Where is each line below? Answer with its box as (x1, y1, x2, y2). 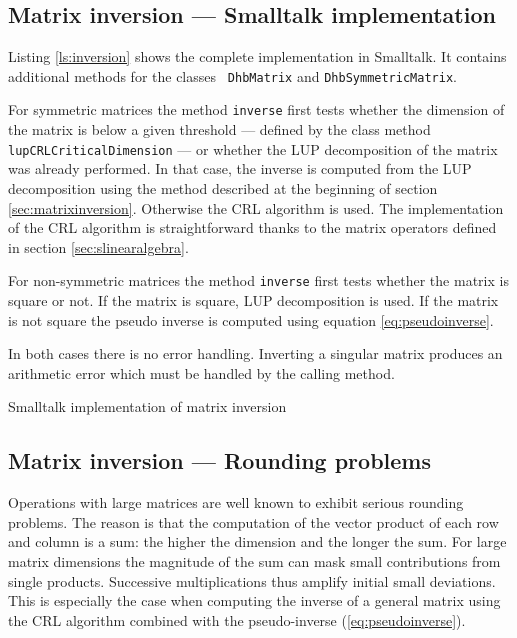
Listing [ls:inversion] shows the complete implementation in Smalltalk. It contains (8, 46, 507, 67)
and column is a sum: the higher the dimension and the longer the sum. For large (8, 531, 507, 552)
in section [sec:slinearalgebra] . (8, 236, 189, 257)
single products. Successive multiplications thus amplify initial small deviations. (8, 570, 496, 591)
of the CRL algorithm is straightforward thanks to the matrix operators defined (8, 217, 497, 238)
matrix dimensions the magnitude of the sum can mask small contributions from (8, 550, 501, 571)
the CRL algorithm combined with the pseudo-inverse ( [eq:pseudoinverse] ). (8, 609, 466, 630)
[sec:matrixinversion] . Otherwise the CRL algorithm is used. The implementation (8, 197, 504, 218)
